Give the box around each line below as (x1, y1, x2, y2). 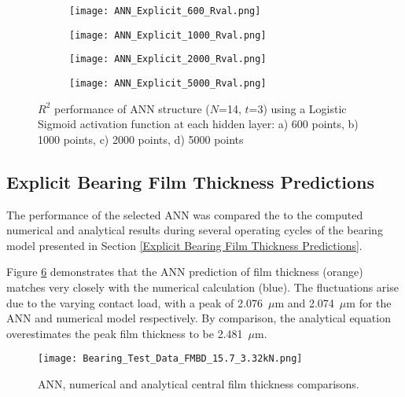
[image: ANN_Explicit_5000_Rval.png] (69, 77, 267, 89)
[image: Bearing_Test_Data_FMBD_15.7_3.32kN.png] (38, 353, 303, 365)
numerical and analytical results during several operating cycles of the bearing (6, 222, 383, 238)
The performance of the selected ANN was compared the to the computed (6, 206, 363, 222)
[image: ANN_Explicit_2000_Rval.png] (69, 53, 267, 65)
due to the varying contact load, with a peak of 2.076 (6, 294, 263, 311)
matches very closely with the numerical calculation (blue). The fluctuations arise (6, 278, 399, 295)
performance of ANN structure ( (53, 100, 210, 116)
